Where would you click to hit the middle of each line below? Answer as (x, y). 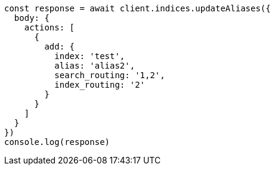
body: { (32, 18)
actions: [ (50, 27)
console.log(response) (57, 142)
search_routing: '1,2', (110, 75)
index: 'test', (90, 56)
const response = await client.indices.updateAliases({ (137, 8)
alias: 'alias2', (95, 66)
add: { (60, 47)
